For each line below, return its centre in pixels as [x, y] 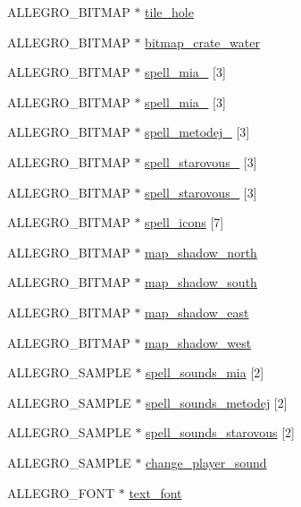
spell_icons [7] [184, 222]
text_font [155, 492]
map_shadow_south [201, 282]
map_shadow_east [197, 312]
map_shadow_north [201, 252]
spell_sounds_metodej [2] [217, 402]
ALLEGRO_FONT [61, 492]
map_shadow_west [198, 342]
